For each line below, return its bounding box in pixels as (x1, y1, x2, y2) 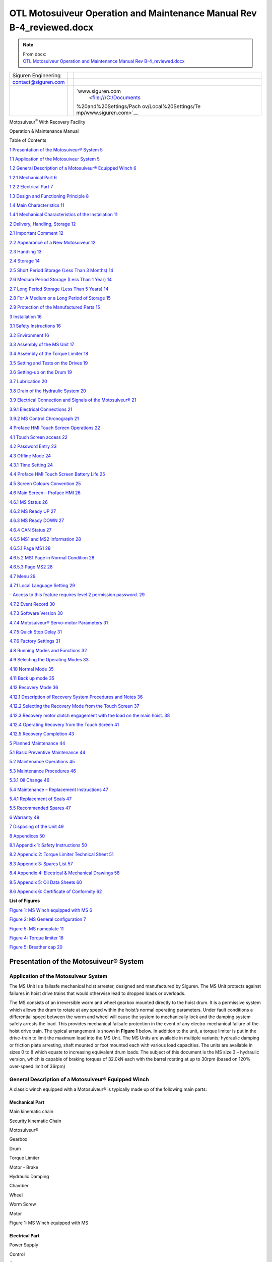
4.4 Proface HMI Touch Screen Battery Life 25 (9, 471, 105, 477)
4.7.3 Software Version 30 (9, 610, 63, 616)
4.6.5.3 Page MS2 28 (9, 564, 53, 570)
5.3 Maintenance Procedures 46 (9, 768, 77, 774)
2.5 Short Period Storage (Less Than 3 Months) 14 (9, 267, 113, 273)
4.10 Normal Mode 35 (9, 666, 54, 672)
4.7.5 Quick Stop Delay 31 (9, 629, 62, 635)
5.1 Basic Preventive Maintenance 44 (9, 750, 86, 756)
